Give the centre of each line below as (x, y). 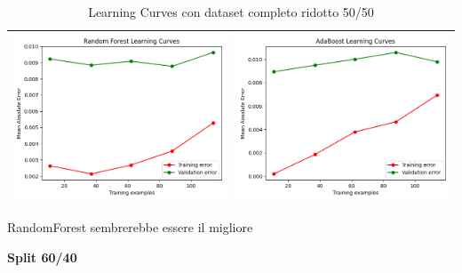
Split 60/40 (42, 257)
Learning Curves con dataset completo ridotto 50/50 (231, 12)
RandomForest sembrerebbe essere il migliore (130, 227)
